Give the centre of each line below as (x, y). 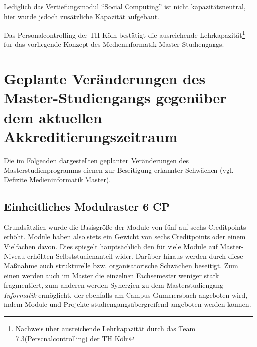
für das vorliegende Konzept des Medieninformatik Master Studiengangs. (114, 44)
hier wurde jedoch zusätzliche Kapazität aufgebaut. (82, 16)
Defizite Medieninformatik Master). (58, 179)
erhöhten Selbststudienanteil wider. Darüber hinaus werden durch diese (135, 256)
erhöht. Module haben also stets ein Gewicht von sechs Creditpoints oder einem (125, 237)
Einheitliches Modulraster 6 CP (87, 206)
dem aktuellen (53, 117)
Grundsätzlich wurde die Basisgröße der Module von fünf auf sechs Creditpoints (125, 227)
